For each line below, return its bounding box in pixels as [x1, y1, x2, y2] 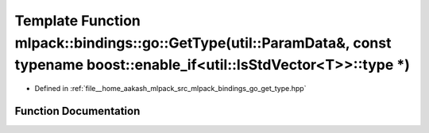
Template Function [14, 12, 141, 29]
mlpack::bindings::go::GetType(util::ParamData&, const [14, 34, 392, 51]
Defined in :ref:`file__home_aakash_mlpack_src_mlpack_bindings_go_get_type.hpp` [34, 84, 307, 93]
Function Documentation [14, 104, 141, 118]
